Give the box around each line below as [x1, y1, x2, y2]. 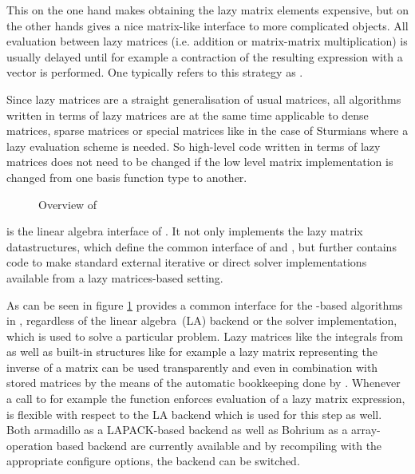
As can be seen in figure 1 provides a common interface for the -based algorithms [6, 296, 403, 313]
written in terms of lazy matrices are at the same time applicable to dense [6, 106, 369, 123]
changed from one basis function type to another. [6, 168, 247, 185]
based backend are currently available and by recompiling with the [56, 436, 382, 453]
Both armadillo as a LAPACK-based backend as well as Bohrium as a [6, 421, 348, 438]
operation [6, 436, 53, 453]
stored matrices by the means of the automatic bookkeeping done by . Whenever [6, 374, 401, 391]
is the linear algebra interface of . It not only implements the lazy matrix [6, 223, 363, 239]
